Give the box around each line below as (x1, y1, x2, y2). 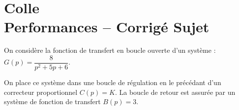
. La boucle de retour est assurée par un (115, 87, 236, 97)
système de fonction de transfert (4, 96, 101, 107)
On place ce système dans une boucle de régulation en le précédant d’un (4, 77, 221, 87)
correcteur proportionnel (4, 87, 78, 97)
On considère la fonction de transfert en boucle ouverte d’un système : (4, 45, 216, 55)
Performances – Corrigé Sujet (4, 17, 209, 37)
